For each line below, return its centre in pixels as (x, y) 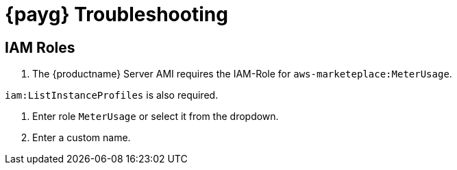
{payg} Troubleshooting (116, 14)
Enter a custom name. (82, 138)
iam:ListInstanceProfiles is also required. (112, 95)
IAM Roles (40, 47)
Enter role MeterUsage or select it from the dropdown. (156, 117)
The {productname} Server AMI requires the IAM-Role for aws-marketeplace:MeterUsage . (242, 74)
